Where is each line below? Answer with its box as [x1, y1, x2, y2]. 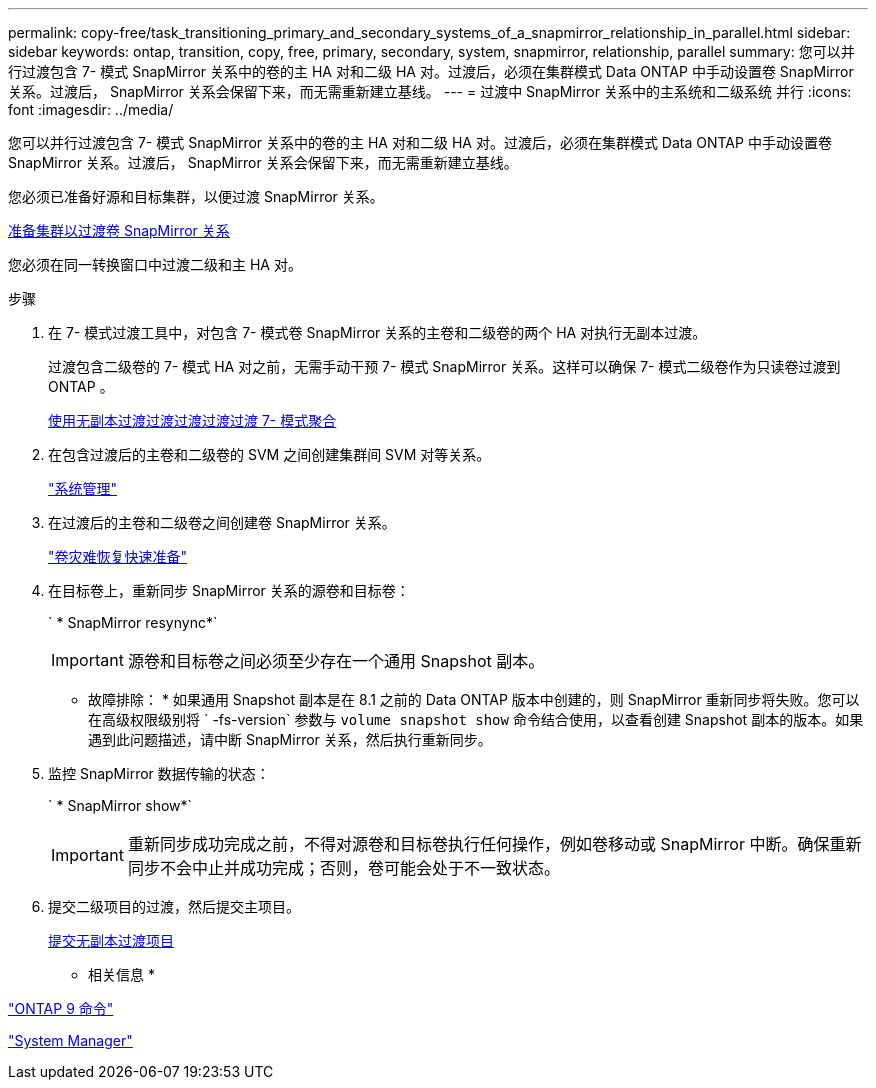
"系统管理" [48, 480, 118, 497]
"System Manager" [8, 1032, 133, 1049]
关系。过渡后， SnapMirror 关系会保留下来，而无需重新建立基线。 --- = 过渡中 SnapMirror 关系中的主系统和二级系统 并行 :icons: [8, 83, 852, 100]
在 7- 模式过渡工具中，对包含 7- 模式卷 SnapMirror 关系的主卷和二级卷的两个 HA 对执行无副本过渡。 [48, 324, 707, 341]
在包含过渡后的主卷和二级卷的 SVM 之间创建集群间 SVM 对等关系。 [48, 446, 491, 463]
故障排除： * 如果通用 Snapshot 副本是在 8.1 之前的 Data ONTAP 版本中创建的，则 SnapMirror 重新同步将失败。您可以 [88, 691, 860, 708]
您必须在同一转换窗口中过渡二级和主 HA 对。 [8, 256, 302, 273]
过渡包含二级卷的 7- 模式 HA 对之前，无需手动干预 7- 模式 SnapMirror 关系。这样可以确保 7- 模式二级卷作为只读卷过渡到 [48, 358, 841, 375]
